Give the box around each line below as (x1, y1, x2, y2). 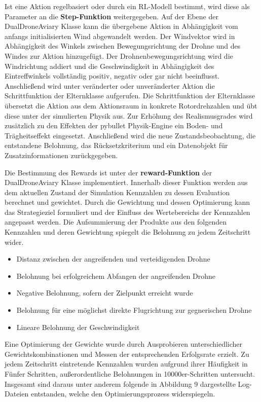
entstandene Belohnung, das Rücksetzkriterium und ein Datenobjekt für (5, 140, 228, 151)
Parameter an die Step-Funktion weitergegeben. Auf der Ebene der (5, 11, 218, 21)
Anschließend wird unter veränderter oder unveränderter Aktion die (5, 80, 215, 91)
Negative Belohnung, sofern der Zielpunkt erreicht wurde (16, 287, 193, 298)
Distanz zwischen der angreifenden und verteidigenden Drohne (16, 253, 210, 264)
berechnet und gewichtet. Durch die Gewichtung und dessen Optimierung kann (5, 197, 250, 207)
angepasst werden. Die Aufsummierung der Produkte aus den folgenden (5, 216, 227, 227)
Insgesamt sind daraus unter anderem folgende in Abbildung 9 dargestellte (5, 378, 236, 389)
